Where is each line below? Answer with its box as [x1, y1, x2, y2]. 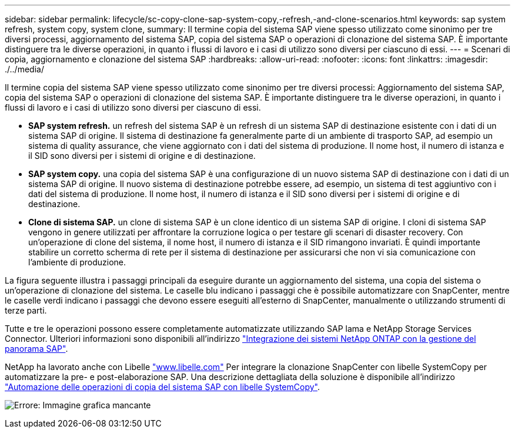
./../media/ [5, 64, 44, 74]
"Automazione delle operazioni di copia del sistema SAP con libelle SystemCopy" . [5, 382, 320, 392]
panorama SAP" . [5, 344, 68, 354]
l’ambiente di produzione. [28, 257, 126, 267]
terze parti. [5, 305, 47, 315]
